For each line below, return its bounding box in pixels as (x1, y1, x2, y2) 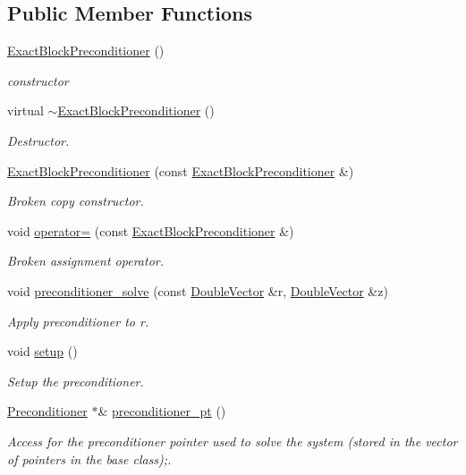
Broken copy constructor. (7, 191, 144, 210)
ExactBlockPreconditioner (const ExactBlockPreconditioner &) (7, 161, 354, 180)
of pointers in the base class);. (7, 449, 172, 468)
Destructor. (7, 131, 70, 149)
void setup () (7, 342, 78, 360)
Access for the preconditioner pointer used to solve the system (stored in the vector (7, 431, 458, 450)
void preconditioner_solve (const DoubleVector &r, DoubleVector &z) (7, 281, 388, 300)
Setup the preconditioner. (7, 371, 144, 390)
